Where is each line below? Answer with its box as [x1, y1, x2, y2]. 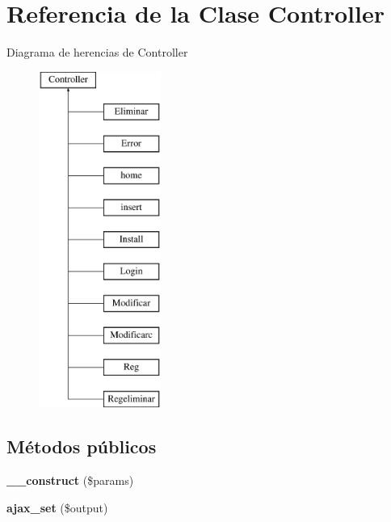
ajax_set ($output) [6, 499, 108, 516]
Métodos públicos [6, 434, 157, 459]
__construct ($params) [6, 472, 134, 489]
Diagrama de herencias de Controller [6, 44, 188, 61]
